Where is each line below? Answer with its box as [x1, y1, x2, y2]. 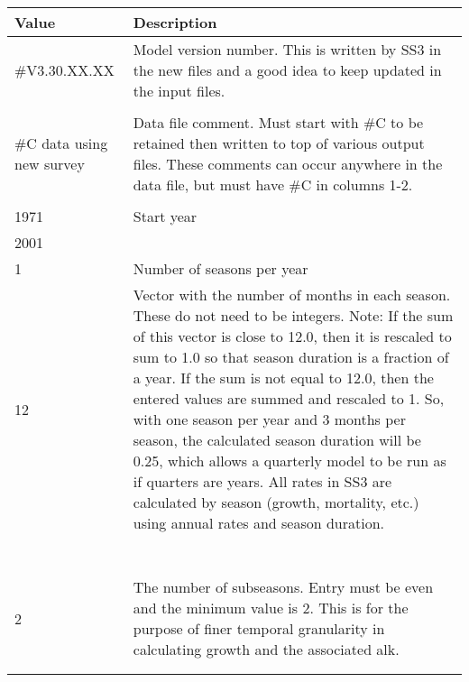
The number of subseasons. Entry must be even [133, 576, 434, 597]
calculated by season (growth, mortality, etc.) [133, 492, 419, 512]
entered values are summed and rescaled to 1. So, [133, 388, 445, 409]
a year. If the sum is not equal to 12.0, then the [133, 367, 434, 388]
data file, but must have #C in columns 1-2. [133, 174, 413, 195]
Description [133, 12, 217, 32]
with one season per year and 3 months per [133, 409, 406, 429]
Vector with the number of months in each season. [133, 284, 451, 305]
